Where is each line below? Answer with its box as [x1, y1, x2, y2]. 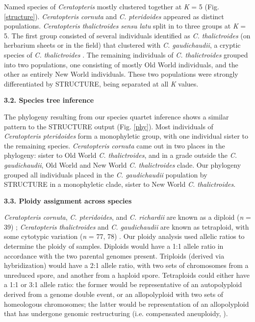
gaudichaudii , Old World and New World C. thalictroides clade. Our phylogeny [4, 159, 241, 170]
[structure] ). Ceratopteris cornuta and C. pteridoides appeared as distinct [4, 11, 224, 21]
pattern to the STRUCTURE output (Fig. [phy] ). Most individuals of [4, 121, 213, 131]
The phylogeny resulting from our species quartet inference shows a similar [4, 111, 229, 121]
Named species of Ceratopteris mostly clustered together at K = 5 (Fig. [4, 1, 219, 11]
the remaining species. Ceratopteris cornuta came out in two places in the [4, 140, 225, 150]
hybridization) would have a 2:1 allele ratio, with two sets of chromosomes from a [4, 260, 249, 270]
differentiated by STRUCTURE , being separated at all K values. [4, 78, 199, 88]
